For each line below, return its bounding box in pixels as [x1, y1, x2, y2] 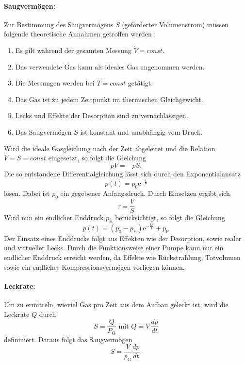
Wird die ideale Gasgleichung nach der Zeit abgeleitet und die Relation [4, 143, 215, 153]
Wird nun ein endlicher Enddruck [4, 212, 104, 223]
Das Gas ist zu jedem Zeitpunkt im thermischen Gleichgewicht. [15, 94, 203, 104]
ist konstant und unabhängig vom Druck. [80, 126, 203, 137]
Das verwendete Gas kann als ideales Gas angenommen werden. [15, 61, 205, 71]
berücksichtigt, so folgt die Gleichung [115, 212, 225, 223]
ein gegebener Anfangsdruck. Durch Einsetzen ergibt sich [60, 188, 230, 198]
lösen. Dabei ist [4, 188, 50, 198]
